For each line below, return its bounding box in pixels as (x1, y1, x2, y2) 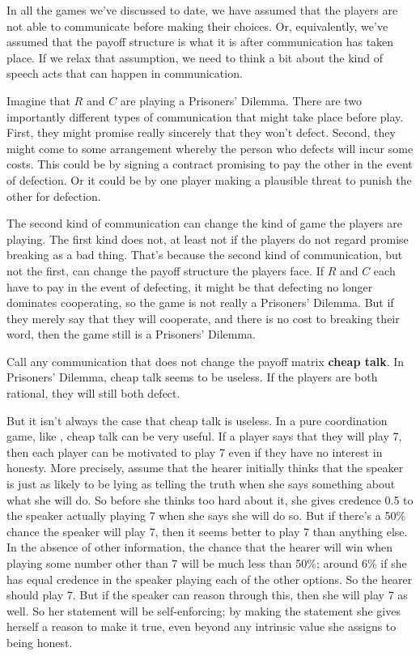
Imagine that (6, 92, 70, 109)
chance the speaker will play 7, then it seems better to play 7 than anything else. (6, 522, 408, 539)
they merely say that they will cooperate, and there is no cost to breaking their (6, 309, 400, 326)
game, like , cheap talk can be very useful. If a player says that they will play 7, (6, 428, 402, 445)
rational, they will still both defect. (6, 385, 180, 402)
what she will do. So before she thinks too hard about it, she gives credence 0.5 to (6, 491, 414, 508)
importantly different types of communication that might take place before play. (6, 108, 404, 125)
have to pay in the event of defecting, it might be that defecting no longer (6, 278, 373, 295)
